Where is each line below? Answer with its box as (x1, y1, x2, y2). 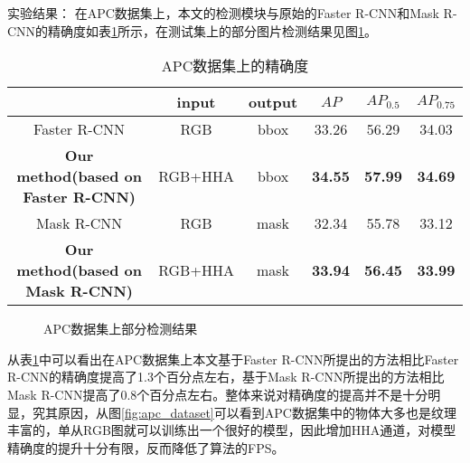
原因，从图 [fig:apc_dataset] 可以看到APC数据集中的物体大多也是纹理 (57, 402, 456, 421)
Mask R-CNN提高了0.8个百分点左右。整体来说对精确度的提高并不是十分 (7, 384, 428, 403)
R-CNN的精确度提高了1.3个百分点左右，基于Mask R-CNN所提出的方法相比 (7, 367, 445, 386)
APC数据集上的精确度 (161, 55, 309, 77)
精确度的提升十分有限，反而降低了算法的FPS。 (7, 438, 285, 457)
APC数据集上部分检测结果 (43, 319, 198, 338)
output (248, 91, 298, 113)
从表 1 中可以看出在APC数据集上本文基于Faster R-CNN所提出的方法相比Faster (7, 349, 459, 368)
